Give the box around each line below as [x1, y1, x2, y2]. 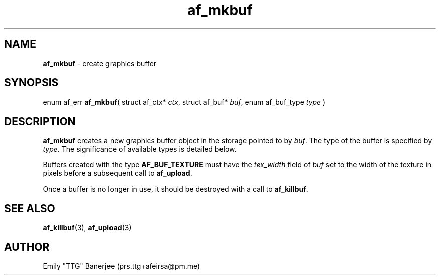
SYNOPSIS [4, 76, 59, 89]
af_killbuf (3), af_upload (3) [43, 223, 132, 232]
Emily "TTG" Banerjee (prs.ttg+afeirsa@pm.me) [43, 261, 200, 270]
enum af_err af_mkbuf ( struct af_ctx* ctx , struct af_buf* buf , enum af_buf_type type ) [43, 98, 326, 107]
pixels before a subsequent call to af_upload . [43, 169, 192, 178]
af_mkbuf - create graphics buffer [43, 59, 157, 68]
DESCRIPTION [4, 115, 76, 128]
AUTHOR [4, 240, 50, 253]
